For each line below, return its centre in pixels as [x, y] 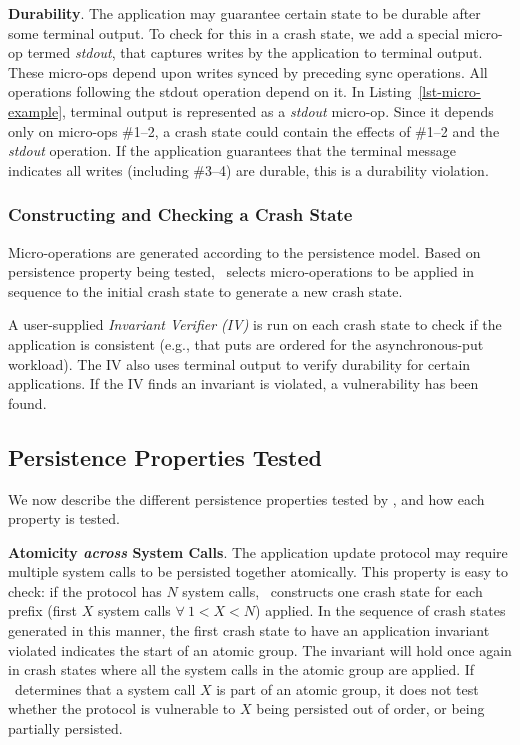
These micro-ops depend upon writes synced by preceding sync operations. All [248, 71]
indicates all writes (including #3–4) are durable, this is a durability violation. [248, 169]
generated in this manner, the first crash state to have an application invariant [249, 630]
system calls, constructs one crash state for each [332, 590]
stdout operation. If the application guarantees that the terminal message [232, 150]
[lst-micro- [449, 91]
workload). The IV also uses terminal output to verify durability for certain [239, 363]
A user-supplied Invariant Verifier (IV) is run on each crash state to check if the [255, 324]
